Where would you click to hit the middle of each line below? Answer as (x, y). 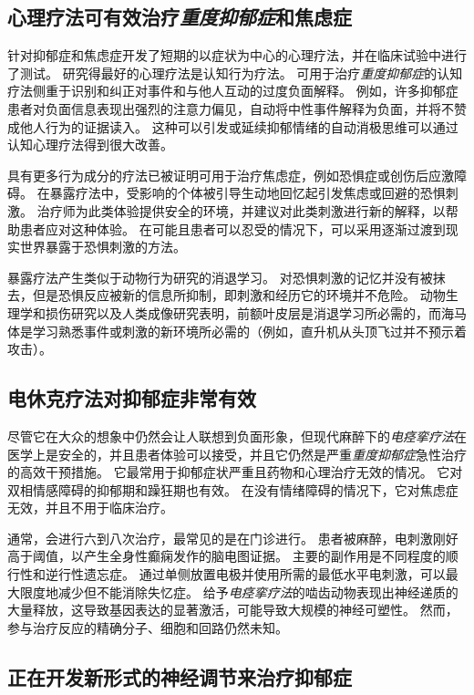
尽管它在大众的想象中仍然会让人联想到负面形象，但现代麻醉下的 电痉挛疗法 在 (237, 436)
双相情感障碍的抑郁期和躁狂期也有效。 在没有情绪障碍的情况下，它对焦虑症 (233, 489)
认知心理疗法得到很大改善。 (90, 145)
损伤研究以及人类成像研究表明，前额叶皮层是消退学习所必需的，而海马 (256, 312)
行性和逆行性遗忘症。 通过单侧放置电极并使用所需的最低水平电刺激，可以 (227, 574)
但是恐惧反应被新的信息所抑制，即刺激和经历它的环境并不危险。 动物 (239, 295)
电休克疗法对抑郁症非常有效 (132, 398)
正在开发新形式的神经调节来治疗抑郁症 (180, 676)
